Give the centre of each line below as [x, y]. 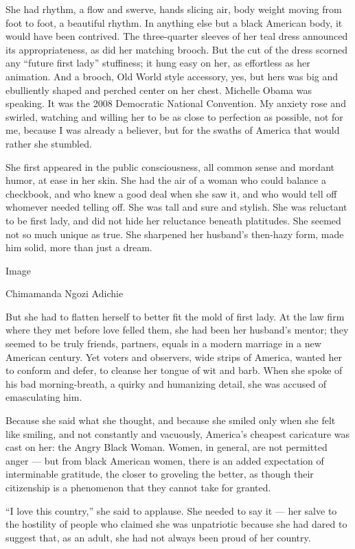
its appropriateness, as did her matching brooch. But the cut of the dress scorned [176, 49]
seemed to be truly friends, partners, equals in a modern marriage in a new [163, 343]
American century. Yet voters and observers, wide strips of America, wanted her [174, 357]
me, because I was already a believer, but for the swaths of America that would [173, 130]
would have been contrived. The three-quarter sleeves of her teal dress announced [177, 36]
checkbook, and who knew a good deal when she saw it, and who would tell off [171, 193]
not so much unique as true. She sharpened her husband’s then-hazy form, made [175, 234]
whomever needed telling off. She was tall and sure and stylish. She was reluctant [176, 207]
